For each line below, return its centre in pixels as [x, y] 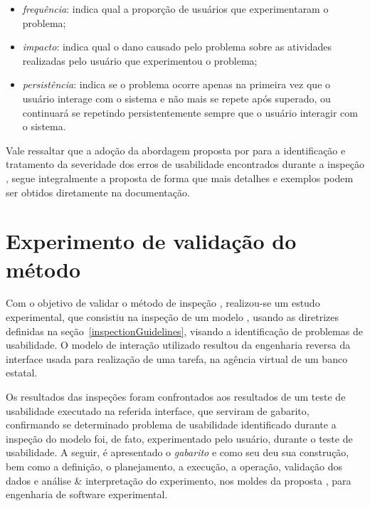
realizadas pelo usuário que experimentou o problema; [140, 60]
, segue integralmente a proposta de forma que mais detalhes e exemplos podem [180, 178]
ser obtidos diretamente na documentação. [98, 192]
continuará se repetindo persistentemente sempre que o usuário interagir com [190, 112]
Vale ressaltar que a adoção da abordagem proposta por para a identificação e [176, 150]
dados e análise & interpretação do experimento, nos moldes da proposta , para [179, 480]
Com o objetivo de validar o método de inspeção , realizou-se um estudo [163, 303]
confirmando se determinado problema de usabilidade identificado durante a [171, 425]
